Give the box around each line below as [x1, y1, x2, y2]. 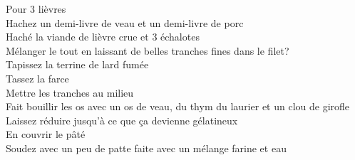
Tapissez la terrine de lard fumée [6, 57, 149, 72]
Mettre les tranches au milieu [6, 85, 134, 100]
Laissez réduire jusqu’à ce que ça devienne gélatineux [6, 112, 238, 127]
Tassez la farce [6, 70, 69, 85]
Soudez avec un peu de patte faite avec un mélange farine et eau [6, 140, 287, 155]
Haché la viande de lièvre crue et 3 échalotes [6, 29, 200, 44]
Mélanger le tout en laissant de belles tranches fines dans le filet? [6, 43, 289, 58]
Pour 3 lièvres [6, 1, 66, 16]
